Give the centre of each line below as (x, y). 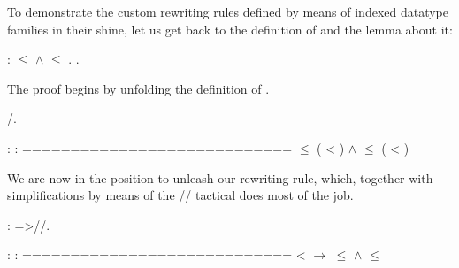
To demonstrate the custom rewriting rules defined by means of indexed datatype (228, 11)
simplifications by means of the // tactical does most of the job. (180, 195)
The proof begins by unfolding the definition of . (138, 88)
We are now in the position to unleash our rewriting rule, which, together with (220, 177)
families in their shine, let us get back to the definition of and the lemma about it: (230, 29)
